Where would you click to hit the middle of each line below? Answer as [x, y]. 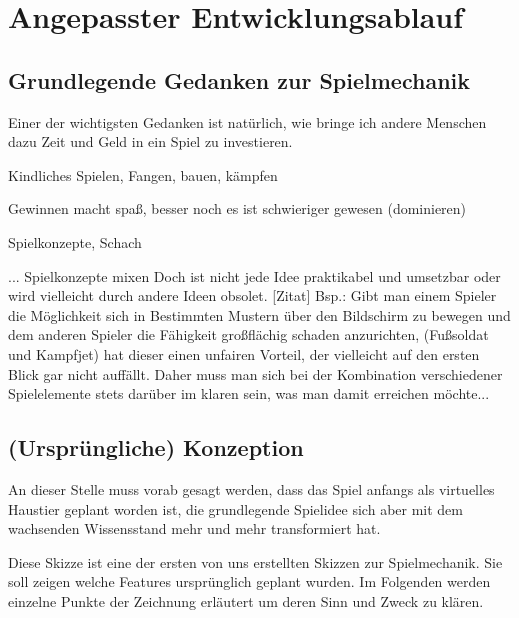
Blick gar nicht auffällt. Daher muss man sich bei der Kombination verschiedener [255, 373]
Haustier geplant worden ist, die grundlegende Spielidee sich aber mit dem [235, 508]
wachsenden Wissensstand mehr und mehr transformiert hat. [194, 528]
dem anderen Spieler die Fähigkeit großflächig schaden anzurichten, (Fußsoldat [248, 334]
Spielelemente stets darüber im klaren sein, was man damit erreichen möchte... [249, 393]
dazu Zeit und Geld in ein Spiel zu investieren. [150, 141]
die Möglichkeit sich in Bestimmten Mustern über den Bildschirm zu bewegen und [259, 314]
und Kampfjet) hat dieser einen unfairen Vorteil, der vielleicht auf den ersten [244, 353]
